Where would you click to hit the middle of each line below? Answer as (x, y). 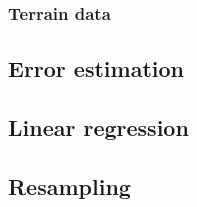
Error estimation (96, 68)
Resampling (69, 185)
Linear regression (98, 127)
